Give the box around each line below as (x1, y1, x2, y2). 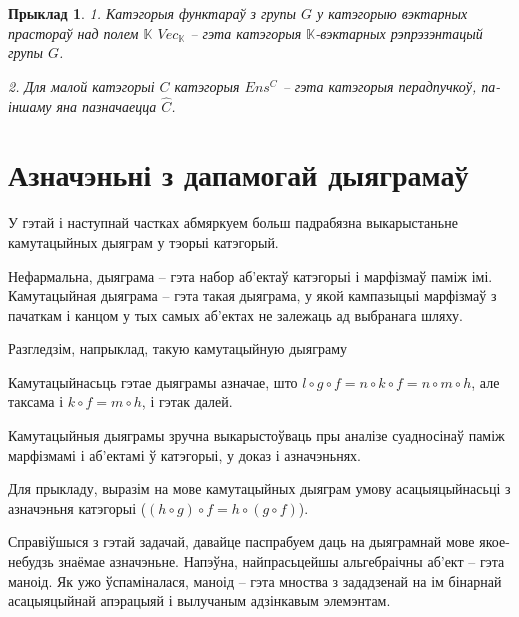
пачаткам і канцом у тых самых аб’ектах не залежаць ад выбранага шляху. (8, 304, 463, 325)
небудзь (8, 551, 54, 572)
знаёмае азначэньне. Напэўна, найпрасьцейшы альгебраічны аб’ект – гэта (58, 551, 505, 572)
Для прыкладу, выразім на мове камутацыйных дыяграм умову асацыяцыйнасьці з (8, 478, 511, 499)
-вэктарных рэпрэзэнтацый (315, 22, 483, 43)
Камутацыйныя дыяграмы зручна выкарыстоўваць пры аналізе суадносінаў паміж (8, 425, 505, 446)
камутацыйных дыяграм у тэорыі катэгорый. (8, 231, 279, 252)
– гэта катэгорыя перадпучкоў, (282, 75, 477, 96)
